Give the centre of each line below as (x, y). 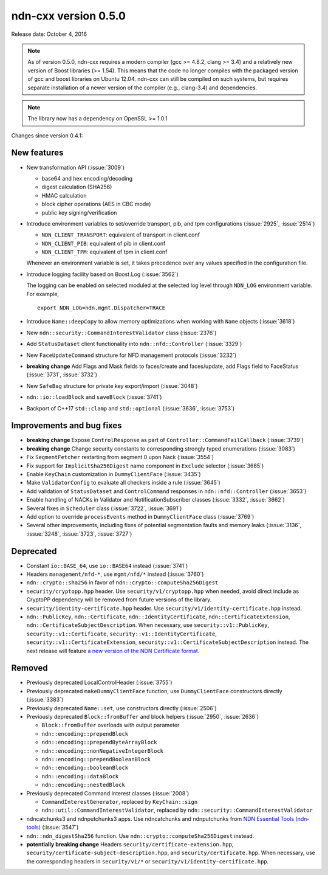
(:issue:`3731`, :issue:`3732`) (62, 375)
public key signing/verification (79, 212)
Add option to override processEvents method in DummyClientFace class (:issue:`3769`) (140, 516)
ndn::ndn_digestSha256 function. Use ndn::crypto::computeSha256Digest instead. (140, 835)
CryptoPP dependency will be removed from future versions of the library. (119, 600)
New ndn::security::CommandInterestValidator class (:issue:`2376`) (121, 333)
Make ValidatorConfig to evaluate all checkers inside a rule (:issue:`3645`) (124, 483)
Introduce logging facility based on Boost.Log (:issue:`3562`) (102, 274)
